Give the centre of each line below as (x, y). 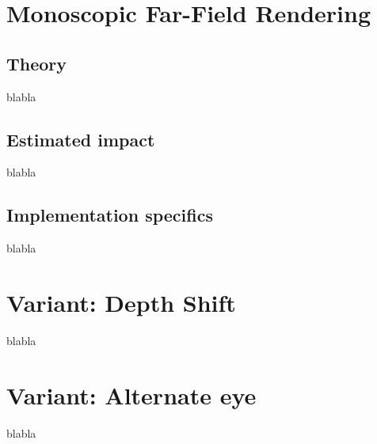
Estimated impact (81, 139)
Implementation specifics (110, 215)
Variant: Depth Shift (121, 302)
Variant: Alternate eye (131, 395)
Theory (37, 63)
